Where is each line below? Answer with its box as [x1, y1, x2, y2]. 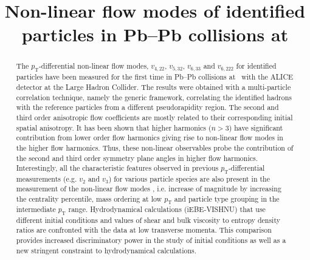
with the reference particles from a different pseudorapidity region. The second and [16, 102, 279, 112]
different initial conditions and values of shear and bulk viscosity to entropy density [16, 214, 280, 225]
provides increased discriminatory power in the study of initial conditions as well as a [16, 234, 286, 245]
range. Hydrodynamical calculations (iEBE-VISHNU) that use [68, 204, 266, 214]
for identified [236, 61, 277, 71]
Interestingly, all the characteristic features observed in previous [16, 163, 219, 173]
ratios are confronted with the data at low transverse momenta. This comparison [16, 225, 272, 235]
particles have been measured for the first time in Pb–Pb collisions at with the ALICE [16, 72, 294, 82]
